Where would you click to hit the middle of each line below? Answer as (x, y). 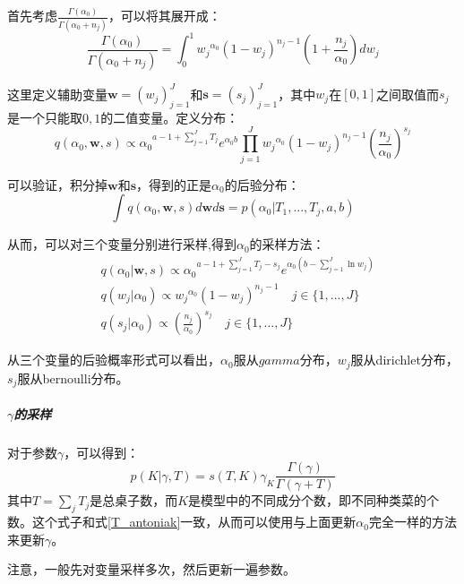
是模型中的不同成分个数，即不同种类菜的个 (314, 500)
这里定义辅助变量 (57, 94)
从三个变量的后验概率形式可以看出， (114, 360)
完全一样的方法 (412, 522)
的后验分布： (262, 184)
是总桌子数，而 (134, 500)
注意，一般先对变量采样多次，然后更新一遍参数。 (151, 569)
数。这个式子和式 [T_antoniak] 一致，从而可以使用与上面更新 (182, 522)
